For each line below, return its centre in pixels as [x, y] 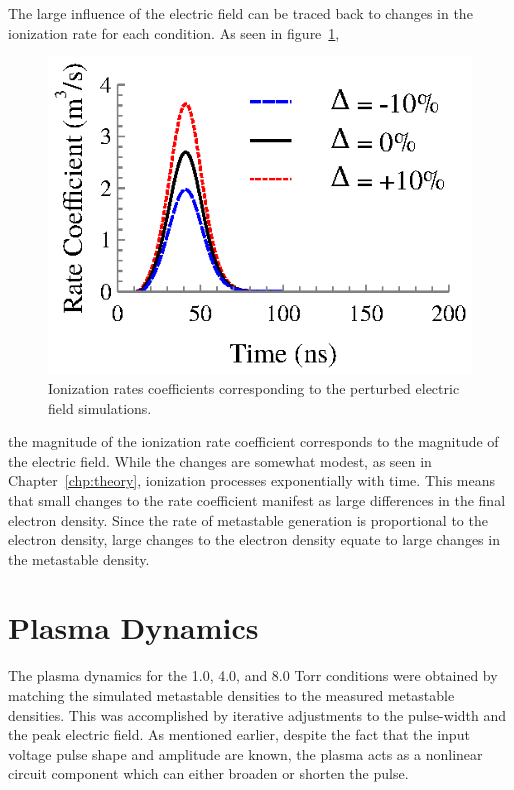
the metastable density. [79, 558]
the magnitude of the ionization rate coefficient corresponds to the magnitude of [253, 441]
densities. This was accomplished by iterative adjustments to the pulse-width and [257, 714]
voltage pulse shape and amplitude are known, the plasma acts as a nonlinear [245, 753]
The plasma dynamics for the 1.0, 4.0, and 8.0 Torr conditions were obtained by [253, 675]
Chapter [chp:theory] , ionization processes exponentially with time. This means [252, 480]
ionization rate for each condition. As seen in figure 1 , [174, 32]
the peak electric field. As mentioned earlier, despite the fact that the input [239, 734]
